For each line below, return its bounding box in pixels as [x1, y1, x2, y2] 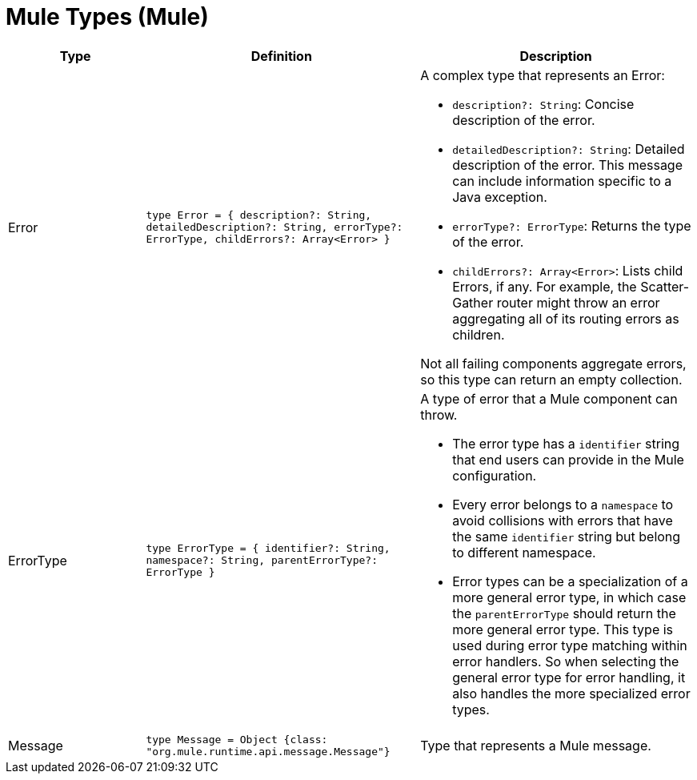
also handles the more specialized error [452, 685, 691, 702]
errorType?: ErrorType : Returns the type [452, 217, 691, 234]
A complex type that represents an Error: [420, 66, 665, 83]
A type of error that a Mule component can [420, 390, 678, 407]
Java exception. [452, 188, 547, 205]
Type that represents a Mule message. [420, 737, 651, 754]
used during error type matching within [452, 637, 687, 653]
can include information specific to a [452, 172, 672, 189]
